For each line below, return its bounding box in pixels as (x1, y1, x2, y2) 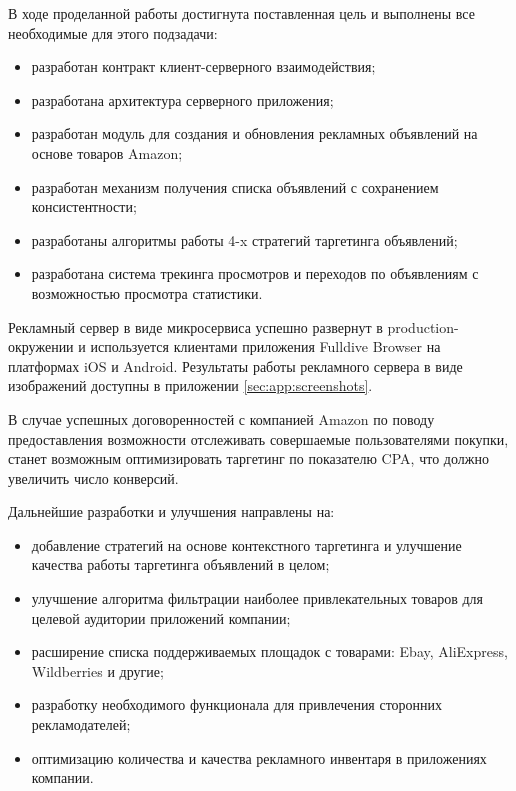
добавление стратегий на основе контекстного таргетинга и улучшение (31, 534, 462, 555)
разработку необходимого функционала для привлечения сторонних (31, 694, 443, 715)
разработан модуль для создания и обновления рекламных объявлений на (31, 123, 478, 144)
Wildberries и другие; (31, 660, 164, 681)
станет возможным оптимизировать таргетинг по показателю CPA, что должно (8, 448, 489, 469)
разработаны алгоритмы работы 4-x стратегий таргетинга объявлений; (31, 229, 458, 250)
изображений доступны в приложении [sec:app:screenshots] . (8, 375, 373, 396)
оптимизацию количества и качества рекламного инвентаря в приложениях (31, 747, 487, 768)
